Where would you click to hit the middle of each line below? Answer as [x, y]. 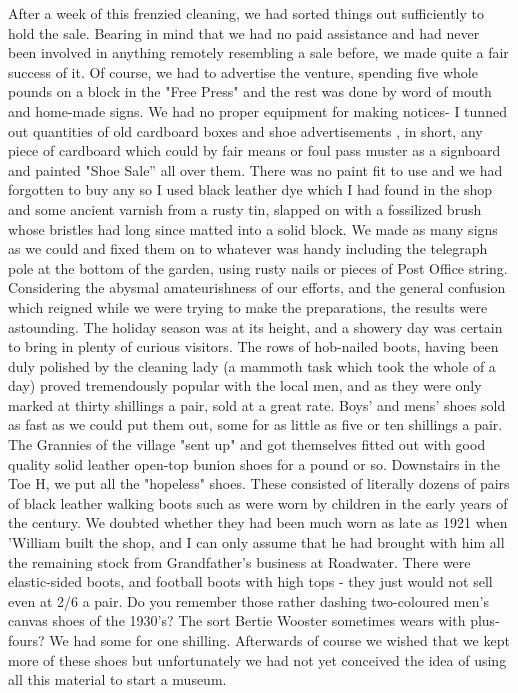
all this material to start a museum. [117, 679]
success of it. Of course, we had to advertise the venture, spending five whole [243, 71]
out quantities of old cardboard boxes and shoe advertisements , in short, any [245, 130]
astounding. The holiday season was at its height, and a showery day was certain [255, 326]
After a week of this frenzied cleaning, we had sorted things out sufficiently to [246, 13]
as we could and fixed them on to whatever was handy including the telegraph [248, 248]
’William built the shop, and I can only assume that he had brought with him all [256, 542]
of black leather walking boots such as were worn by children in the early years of [258, 502]
